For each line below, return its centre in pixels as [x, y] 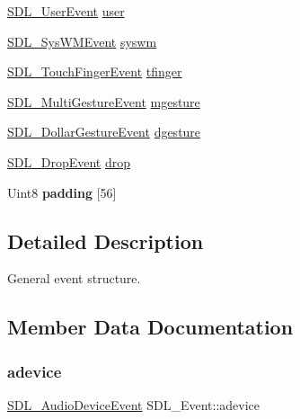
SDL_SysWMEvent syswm [82, 41]
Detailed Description [106, 241]
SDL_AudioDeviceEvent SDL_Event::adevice [133, 404]
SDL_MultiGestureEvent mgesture [104, 101]
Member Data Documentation [150, 327]
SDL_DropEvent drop [69, 161]
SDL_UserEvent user [66, 11]
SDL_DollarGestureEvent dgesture [104, 132]
